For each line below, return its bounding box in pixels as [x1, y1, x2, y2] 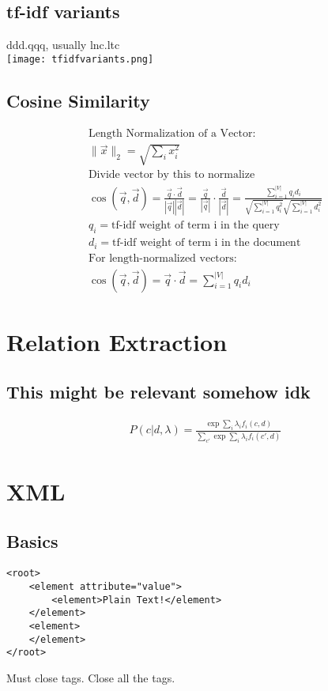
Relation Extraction [6, 325, 228, 357]
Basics [6, 529, 58, 553]
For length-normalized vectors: [88, 252, 237, 264]
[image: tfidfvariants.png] [6, 53, 154, 65]
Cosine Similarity [6, 88, 150, 112]
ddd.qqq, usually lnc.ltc [6, 36, 120, 53]
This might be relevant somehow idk [6, 379, 311, 404]
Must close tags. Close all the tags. [6, 669, 175, 685]
